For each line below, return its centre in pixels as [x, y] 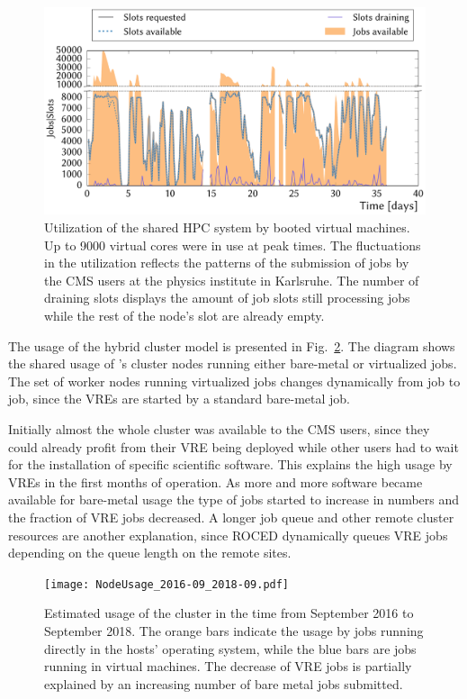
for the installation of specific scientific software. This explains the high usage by [230, 464]
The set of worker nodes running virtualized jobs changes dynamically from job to [234, 381]
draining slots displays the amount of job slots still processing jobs [227, 298]
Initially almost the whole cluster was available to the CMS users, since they [219, 428]
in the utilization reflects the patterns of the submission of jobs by [227, 263]
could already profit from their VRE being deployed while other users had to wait [233, 446]
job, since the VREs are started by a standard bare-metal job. [180, 399]
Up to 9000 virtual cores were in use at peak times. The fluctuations [233, 245]
